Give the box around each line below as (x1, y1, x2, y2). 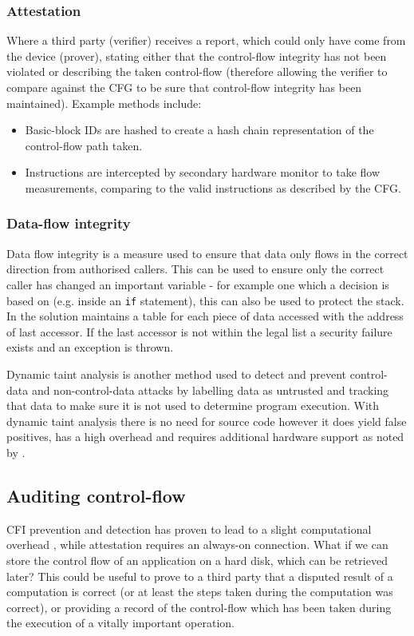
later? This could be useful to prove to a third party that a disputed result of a (6, 567, 393, 584)
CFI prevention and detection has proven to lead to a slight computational (6, 520, 372, 537)
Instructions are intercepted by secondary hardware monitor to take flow (25, 164, 380, 181)
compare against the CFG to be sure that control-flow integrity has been (6, 79, 362, 95)
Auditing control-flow (6, 483, 186, 507)
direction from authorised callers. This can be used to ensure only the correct (6, 260, 384, 277)
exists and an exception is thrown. (6, 339, 174, 356)
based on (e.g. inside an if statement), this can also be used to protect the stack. (6, 292, 404, 308)
